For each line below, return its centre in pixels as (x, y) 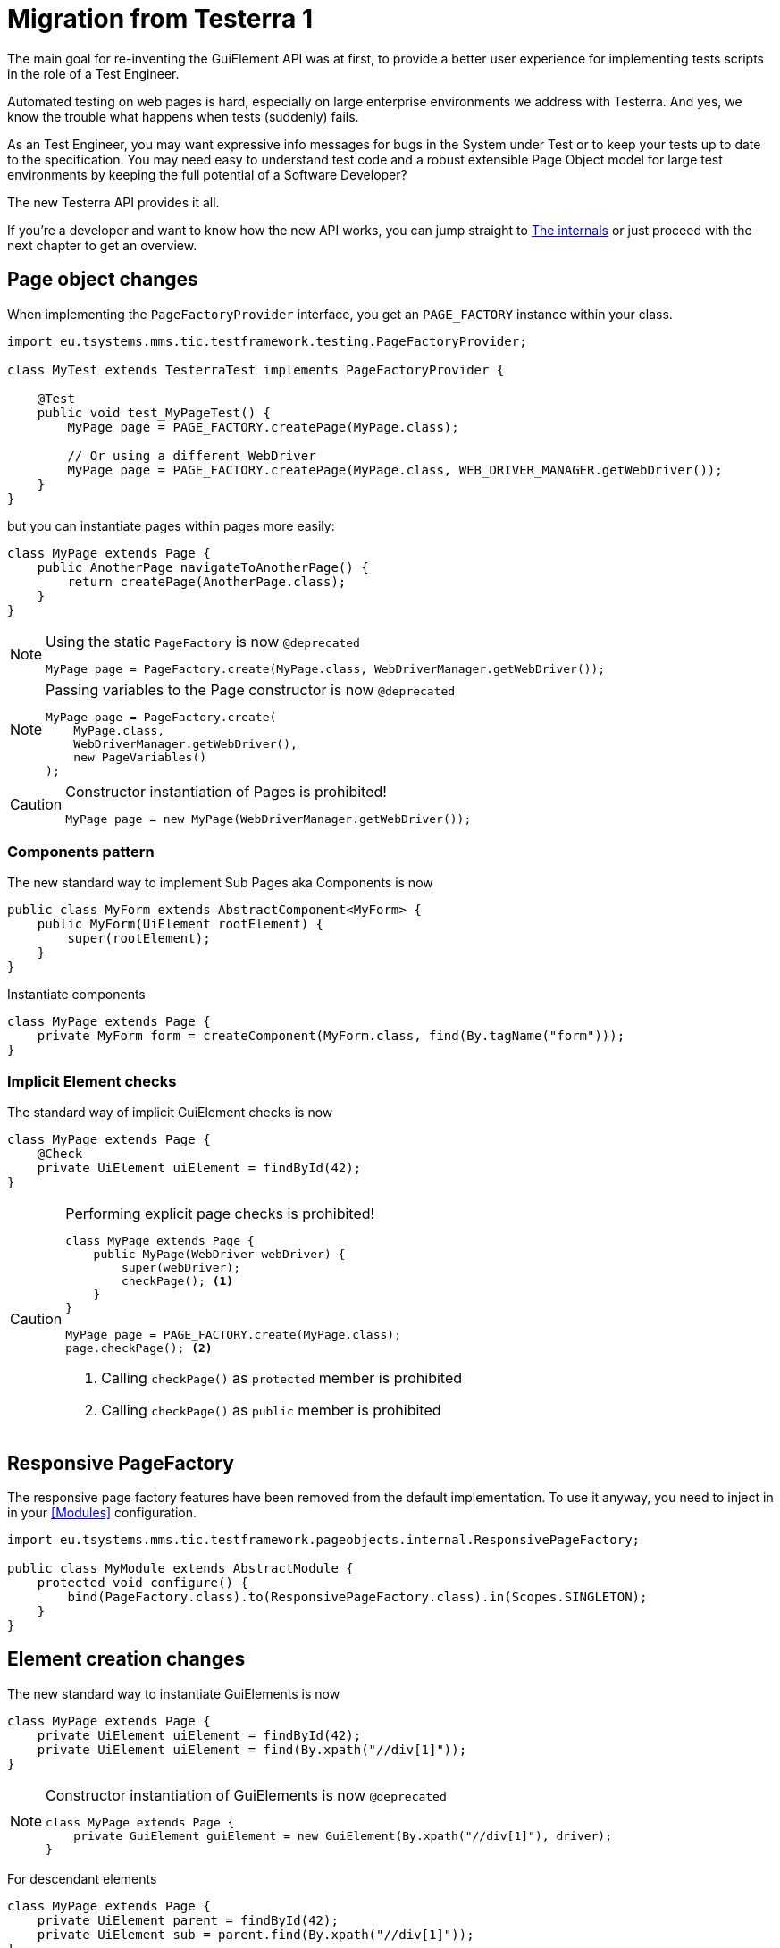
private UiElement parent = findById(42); (188, 1920)
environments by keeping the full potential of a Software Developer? (207, 174)
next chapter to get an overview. (102, 245)
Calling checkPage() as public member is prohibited (271, 1411)
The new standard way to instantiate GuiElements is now (174, 1693)
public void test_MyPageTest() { (154, 412)
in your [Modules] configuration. (102, 1512)
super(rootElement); (139, 939)
